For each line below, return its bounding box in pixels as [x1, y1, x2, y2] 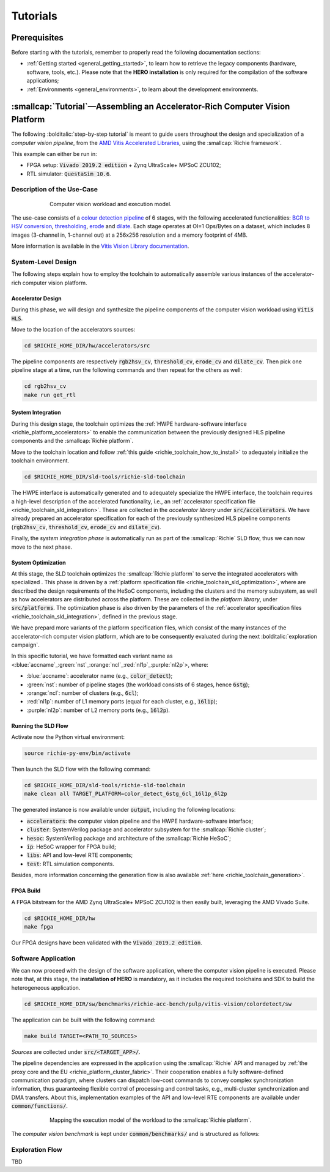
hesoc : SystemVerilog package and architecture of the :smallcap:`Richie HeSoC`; [26, 834, 232, 842]
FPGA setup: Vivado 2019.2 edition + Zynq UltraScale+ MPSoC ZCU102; [26, 161, 221, 169]
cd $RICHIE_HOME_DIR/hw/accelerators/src [24, 342, 150, 349]
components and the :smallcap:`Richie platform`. [11, 437, 134, 445]
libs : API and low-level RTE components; [26, 851, 133, 859]
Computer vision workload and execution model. [50, 200, 172, 207]
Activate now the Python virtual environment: [11, 733, 125, 741]
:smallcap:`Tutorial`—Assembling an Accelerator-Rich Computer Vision [11, 102, 290, 112]
